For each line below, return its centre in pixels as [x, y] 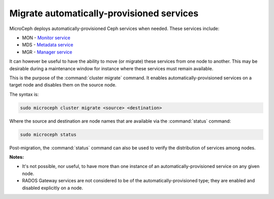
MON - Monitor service [46, 38]
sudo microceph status [48, 134]
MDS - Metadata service [48, 45]
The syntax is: [24, 94]
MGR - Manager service [47, 52]
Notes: [17, 157]
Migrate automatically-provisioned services [104, 13]
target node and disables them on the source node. [63, 85]
